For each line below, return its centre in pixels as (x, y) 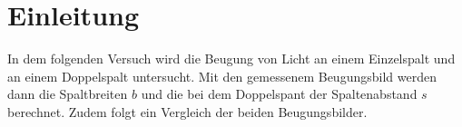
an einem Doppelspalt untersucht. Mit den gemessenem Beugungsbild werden (222, 76)
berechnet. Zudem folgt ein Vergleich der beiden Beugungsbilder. (187, 111)
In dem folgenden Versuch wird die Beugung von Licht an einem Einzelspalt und (231, 59)
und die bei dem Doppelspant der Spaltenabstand (279, 94)
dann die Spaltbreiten (68, 94)
